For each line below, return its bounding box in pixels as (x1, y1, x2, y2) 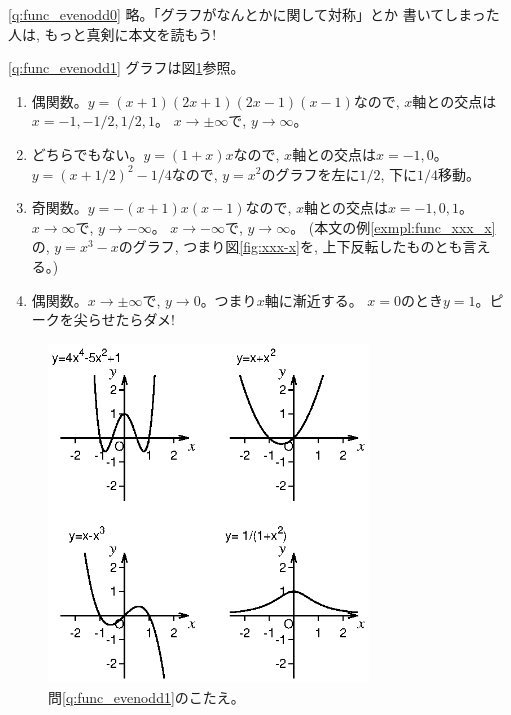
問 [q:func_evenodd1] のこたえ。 (48, 686, 245, 707)
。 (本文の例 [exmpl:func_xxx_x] (290, 216, 496, 237)
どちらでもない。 (31, 143, 144, 164)
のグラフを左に (261, 163, 360, 184)
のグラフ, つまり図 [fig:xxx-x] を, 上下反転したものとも (118, 236, 463, 257)
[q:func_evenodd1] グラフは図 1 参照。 (8, 57, 245, 78)
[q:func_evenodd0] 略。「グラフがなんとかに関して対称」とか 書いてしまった (8, 4, 500, 24)
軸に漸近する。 (264, 289, 363, 310)
